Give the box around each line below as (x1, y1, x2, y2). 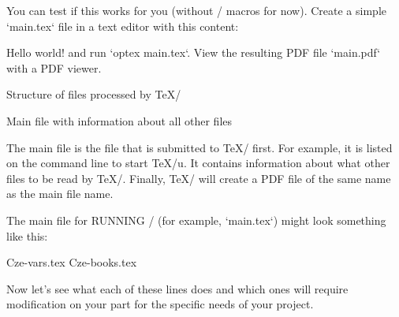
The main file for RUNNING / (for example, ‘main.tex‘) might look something (6, 211, 386, 228)
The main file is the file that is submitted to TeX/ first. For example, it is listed (6, 139, 393, 155)
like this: (6, 227, 48, 244)
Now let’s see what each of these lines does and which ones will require (6, 280, 349, 296)
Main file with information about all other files (6, 112, 233, 129)
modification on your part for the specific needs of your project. (6, 296, 314, 312)
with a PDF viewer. (6, 59, 102, 76)
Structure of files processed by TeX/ (6, 86, 181, 103)
